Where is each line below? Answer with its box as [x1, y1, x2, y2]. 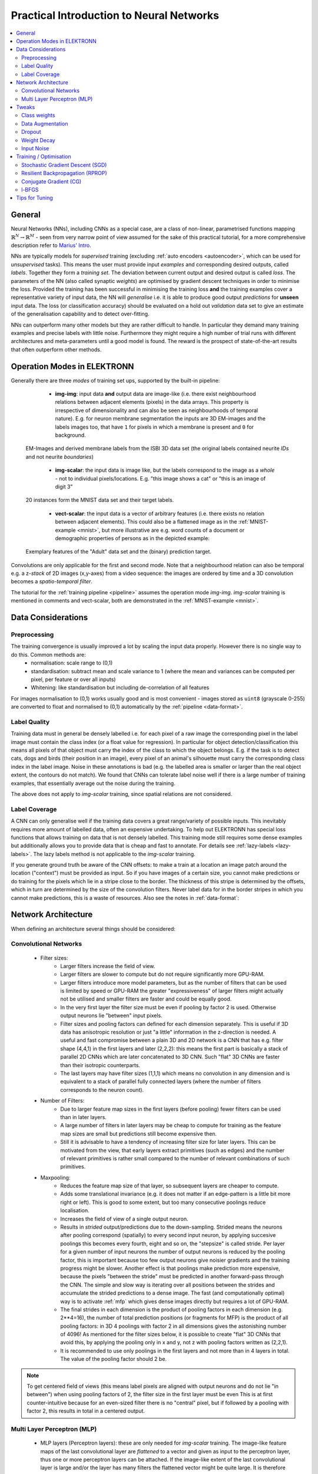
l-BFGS [21, 186, 39, 193]
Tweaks [16, 104, 35, 111]
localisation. [60, 1207, 90, 1214]
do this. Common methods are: [11, 651, 86, 658]
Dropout [21, 129, 41, 136]
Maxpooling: [40, 1174, 71, 1181]
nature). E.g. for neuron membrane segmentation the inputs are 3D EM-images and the [55, 415, 266, 422]
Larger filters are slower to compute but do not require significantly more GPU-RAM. [60, 970, 265, 978]
